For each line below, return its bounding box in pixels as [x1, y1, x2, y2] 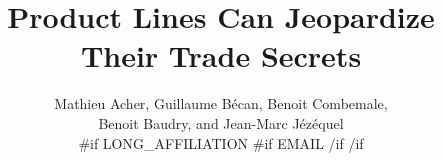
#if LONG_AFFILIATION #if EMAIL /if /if [78, 132, 364, 153]
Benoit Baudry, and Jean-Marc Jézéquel [98, 112, 344, 133]
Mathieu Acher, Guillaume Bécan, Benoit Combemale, [54, 93, 388, 114]
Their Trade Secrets [80, 35, 362, 76]
